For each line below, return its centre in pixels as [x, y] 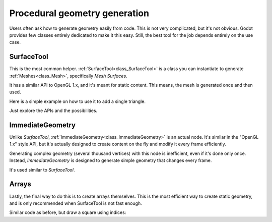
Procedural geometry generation [79, 13]
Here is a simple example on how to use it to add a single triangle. [78, 101]
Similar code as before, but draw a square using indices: [68, 212]
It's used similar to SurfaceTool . [42, 170]
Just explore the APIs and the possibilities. [53, 110]
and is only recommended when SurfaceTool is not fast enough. [76, 203]
